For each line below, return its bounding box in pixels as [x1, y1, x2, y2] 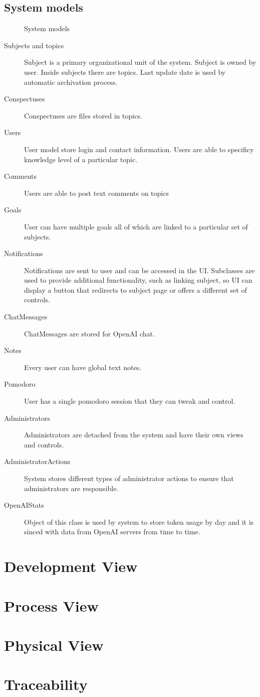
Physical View [4, 634, 104, 655]
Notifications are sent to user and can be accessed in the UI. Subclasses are [24, 265, 255, 275]
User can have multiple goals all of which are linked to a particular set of [24, 221, 248, 231]
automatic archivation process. [24, 76, 118, 87]
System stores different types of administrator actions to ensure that [24, 473, 234, 484]
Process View [4, 595, 99, 616]
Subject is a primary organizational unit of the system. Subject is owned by [24, 57, 256, 67]
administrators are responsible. [24, 483, 119, 493]
